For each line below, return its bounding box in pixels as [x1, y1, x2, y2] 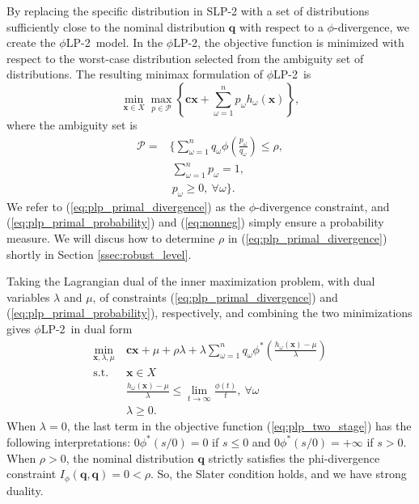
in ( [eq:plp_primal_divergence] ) [227, 229, 387, 246]
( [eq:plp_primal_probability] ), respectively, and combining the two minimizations [6, 304, 413, 321]
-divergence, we [333, 18, 409, 35]
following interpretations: [6, 433, 131, 450]
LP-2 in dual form [40, 320, 133, 337]
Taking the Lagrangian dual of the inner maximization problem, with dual [6, 273, 375, 290]
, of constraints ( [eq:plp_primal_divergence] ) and [92, 288, 338, 305]
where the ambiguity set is [6, 116, 138, 133]
